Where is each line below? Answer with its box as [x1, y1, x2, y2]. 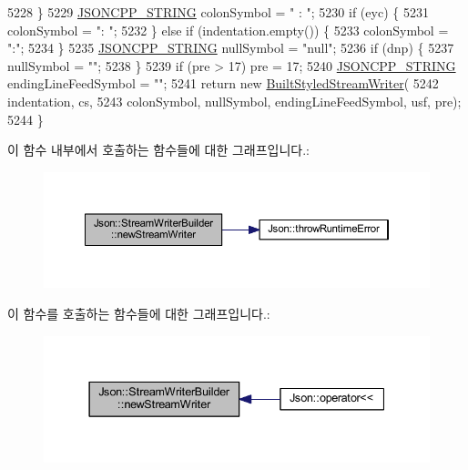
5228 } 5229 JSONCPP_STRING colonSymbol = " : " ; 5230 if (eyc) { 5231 [7, 3, 429, 21]
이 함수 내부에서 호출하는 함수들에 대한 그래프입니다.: [7, 140, 310, 159]
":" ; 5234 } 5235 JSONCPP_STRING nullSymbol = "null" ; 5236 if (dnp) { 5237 [7, 38, 454, 57]
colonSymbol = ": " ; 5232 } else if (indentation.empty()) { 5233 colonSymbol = [7, 20, 449, 39]
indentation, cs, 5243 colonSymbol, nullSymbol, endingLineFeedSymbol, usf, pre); [7, 91, 462, 110]
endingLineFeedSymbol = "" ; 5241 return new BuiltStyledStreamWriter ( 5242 [7, 74, 439, 93]
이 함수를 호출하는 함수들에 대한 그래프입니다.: [7, 303, 270, 322]
